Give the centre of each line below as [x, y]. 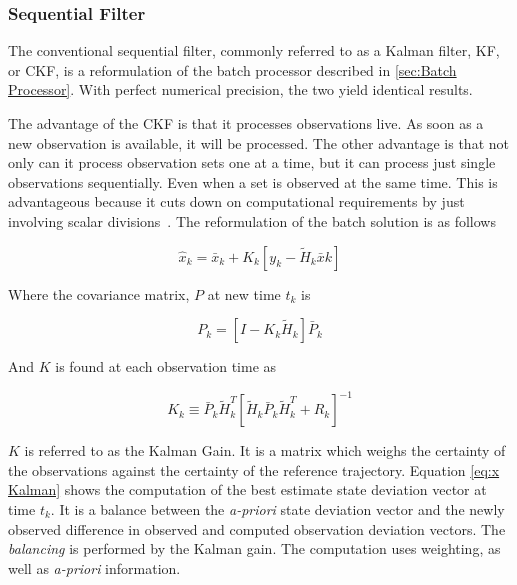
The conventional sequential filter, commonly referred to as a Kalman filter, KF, [254, 50]
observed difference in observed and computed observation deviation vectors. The [257, 528]
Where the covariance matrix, [99, 293]
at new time [244, 293]
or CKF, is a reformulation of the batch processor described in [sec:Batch [232, 69]
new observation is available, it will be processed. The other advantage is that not [258, 142]
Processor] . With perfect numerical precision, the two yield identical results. [240, 89]
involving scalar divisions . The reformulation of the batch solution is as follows [252, 220]
